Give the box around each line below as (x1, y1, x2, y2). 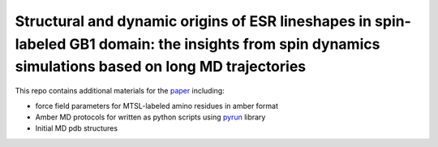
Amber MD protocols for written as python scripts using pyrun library (35, 112, 266, 122)
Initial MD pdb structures (35, 123, 118, 133)
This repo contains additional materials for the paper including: (15, 86, 225, 96)
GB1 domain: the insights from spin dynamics (69, 35, 380, 53)
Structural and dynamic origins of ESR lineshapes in (15, 12, 372, 30)
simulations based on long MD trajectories (15, 58, 307, 76)
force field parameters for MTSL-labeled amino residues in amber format (35, 101, 279, 110)
